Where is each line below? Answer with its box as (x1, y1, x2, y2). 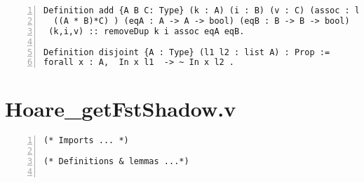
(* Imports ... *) (43, 136, 129, 146)
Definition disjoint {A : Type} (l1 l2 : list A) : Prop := (43, 47, 330, 57)
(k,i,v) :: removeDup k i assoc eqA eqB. (48, 26, 245, 36)
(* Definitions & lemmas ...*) (43, 156, 189, 167)
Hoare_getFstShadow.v (5, 94, 236, 123)
